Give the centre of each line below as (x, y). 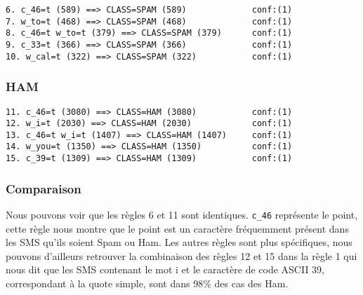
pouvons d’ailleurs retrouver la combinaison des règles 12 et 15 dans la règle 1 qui (181, 255)
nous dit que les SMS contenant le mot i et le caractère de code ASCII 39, (165, 269)
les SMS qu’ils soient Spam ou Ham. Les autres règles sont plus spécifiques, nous (179, 242)
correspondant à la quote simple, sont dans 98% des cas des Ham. (147, 283)
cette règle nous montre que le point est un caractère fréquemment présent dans (177, 228)
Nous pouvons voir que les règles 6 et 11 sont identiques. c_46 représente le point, (182, 214)
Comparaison (44, 188)
